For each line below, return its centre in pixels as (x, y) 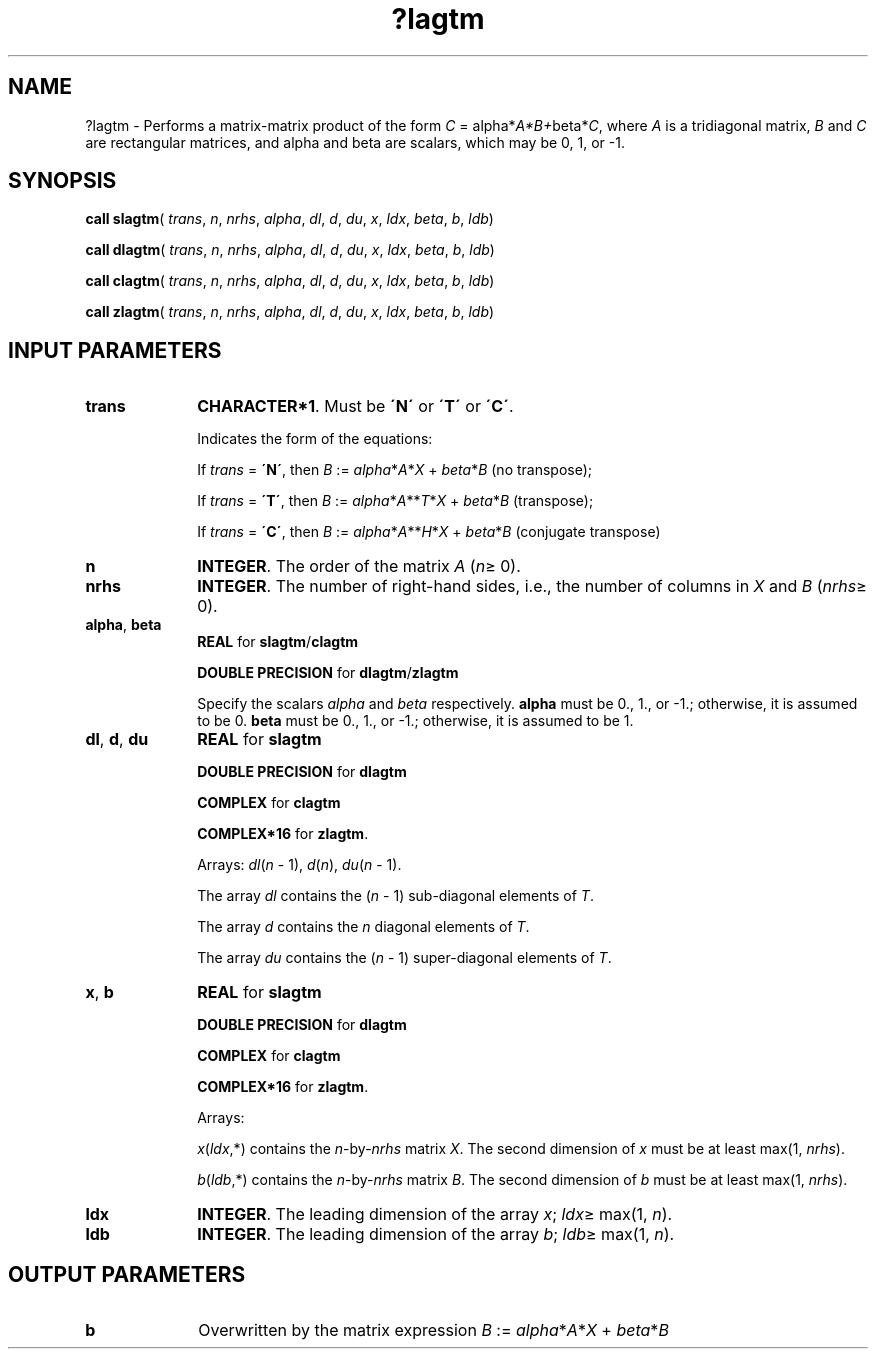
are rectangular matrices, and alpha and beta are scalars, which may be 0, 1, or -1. (355, 142)
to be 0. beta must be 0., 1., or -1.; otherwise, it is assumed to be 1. (415, 721)
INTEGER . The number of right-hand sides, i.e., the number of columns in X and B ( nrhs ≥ (532, 586)
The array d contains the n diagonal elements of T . (363, 927)
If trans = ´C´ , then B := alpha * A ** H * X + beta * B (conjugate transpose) (429, 532)
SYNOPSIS (62, 181)
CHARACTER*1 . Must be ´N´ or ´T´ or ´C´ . (355, 406)
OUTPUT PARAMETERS (127, 1274)
